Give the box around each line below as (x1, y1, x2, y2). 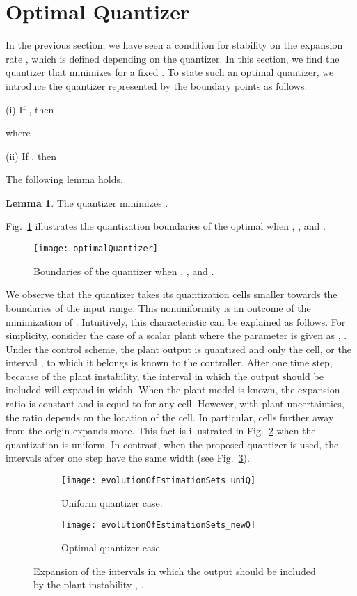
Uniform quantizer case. (61, 495, 163, 510)
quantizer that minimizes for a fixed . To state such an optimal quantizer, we (6, 65, 334, 79)
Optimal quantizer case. (61, 540, 163, 554)
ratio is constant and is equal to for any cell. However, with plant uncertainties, (6, 396, 344, 411)
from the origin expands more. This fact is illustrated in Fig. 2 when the (6, 423, 316, 438)
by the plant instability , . (33, 577, 144, 592)
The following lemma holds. (6, 172, 123, 187)
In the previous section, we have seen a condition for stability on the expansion (6, 38, 343, 52)
